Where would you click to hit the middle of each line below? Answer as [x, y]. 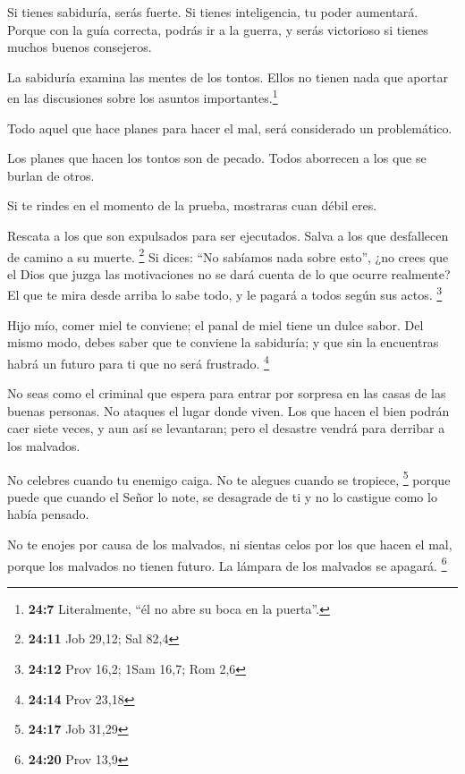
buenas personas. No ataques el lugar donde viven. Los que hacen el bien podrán [228, 410]
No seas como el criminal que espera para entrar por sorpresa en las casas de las [227, 393]
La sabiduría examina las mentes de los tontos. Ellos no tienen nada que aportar [228, 77]
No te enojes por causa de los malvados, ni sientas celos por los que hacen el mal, [230, 544]
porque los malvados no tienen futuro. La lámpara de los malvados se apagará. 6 [227, 564]
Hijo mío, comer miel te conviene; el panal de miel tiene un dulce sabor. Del [216, 324]
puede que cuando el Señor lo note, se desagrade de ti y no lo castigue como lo [222, 496]
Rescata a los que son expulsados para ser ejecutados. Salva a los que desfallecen [228, 235]
